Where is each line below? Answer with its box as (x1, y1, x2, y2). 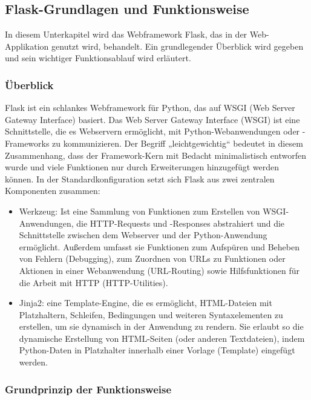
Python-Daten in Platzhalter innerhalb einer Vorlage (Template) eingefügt (19, 344, 295, 356)
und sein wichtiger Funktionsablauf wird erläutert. (5, 52, 191, 64)
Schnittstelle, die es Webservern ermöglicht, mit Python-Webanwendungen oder (5, 125, 300, 138)
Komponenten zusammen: (5, 184, 100, 197)
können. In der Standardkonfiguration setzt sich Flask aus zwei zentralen (5, 172, 275, 185)
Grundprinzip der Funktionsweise (5, 381, 172, 396)
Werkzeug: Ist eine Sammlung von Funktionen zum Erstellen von (19, 204, 260, 217)
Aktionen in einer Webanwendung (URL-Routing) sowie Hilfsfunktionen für (19, 264, 300, 276)
